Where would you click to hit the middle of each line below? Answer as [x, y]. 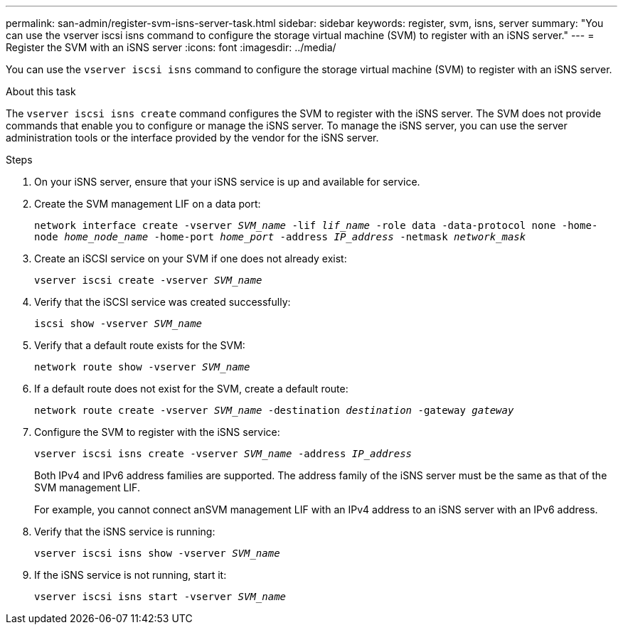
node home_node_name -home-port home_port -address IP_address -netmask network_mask [280, 237]
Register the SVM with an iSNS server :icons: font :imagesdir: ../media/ [171, 47]
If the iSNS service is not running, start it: [131, 575]
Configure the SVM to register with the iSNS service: [157, 432]
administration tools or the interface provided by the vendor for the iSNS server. [192, 138]
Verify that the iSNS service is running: [125, 532]
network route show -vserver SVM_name [142, 367]
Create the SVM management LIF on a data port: [148, 204]
